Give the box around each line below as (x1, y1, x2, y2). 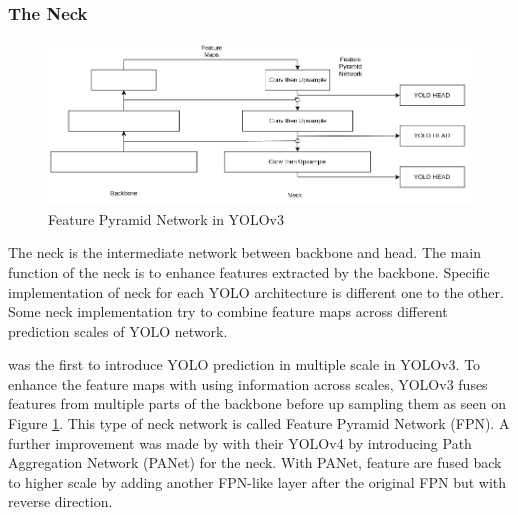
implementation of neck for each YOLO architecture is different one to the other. (8, 281, 504, 302)
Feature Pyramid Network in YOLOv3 (48, 208, 284, 229)
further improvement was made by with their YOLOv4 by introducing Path (8, 432, 472, 453)
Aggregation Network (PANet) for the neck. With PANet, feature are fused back (8, 452, 502, 473)
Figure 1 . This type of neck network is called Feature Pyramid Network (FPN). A (8, 413, 510, 434)
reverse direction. (8, 491, 113, 512)
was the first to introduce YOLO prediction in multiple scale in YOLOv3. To (8, 354, 481, 375)
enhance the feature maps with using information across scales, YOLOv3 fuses (8, 373, 488, 394)
